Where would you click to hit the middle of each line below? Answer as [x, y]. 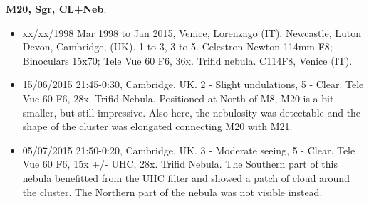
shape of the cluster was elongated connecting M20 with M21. [157, 126]
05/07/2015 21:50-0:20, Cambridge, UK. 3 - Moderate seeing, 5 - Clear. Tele [189, 150]
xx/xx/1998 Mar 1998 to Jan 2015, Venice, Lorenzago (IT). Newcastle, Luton [192, 32]
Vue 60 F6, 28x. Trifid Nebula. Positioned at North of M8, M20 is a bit [178, 98]
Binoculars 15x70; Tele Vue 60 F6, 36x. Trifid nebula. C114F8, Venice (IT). [187, 60]
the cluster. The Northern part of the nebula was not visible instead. [172, 192]
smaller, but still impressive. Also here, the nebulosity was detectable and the [192, 112]
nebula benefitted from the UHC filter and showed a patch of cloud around [186, 177]
